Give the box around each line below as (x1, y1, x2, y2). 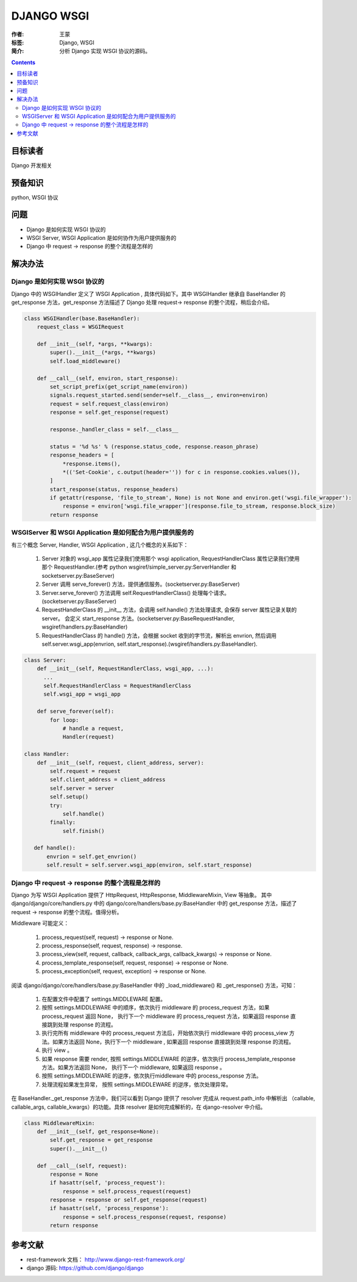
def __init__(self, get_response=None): (37, 1128, 160, 1135)
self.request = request (49, 768, 121, 774)
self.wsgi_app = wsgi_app (43, 691, 121, 698)
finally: (49, 819, 76, 826)
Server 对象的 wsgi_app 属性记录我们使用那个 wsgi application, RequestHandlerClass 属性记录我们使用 (41, 555, 300, 562)
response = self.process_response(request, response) (62, 1213, 227, 1220)
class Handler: (24, 751, 69, 758)
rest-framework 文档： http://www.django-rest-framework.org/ (26, 1256, 185, 1263)
